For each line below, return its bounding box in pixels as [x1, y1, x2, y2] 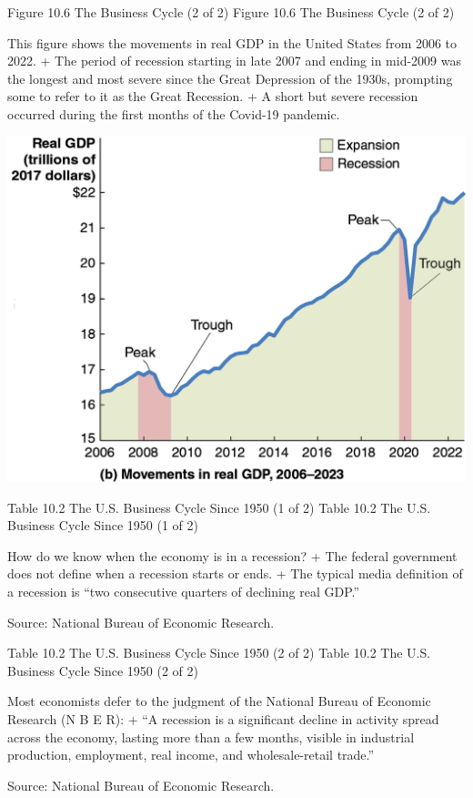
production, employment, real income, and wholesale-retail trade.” [7, 745, 375, 764]
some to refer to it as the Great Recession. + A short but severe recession [7, 87, 418, 106]
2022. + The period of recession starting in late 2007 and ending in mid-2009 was [7, 51, 461, 70]
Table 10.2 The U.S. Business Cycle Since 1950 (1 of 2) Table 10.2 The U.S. [7, 497, 431, 517]
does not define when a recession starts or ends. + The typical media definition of [7, 564, 463, 583]
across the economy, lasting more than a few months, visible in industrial [7, 727, 415, 746]
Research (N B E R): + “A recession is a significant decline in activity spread [7, 709, 439, 728]
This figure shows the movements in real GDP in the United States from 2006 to [7, 33, 458, 52]
